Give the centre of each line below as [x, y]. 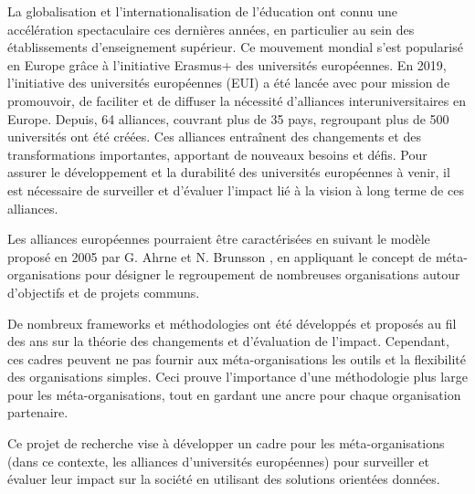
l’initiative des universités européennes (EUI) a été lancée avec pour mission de [229, 83]
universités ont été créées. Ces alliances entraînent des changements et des [214, 137]
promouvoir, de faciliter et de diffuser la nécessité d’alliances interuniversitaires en [237, 100]
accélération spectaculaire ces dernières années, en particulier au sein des [211, 29]
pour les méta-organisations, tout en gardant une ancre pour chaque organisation [234, 394]
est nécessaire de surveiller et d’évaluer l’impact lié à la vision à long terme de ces [236, 189]
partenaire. [38, 412]
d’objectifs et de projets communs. [104, 292]
